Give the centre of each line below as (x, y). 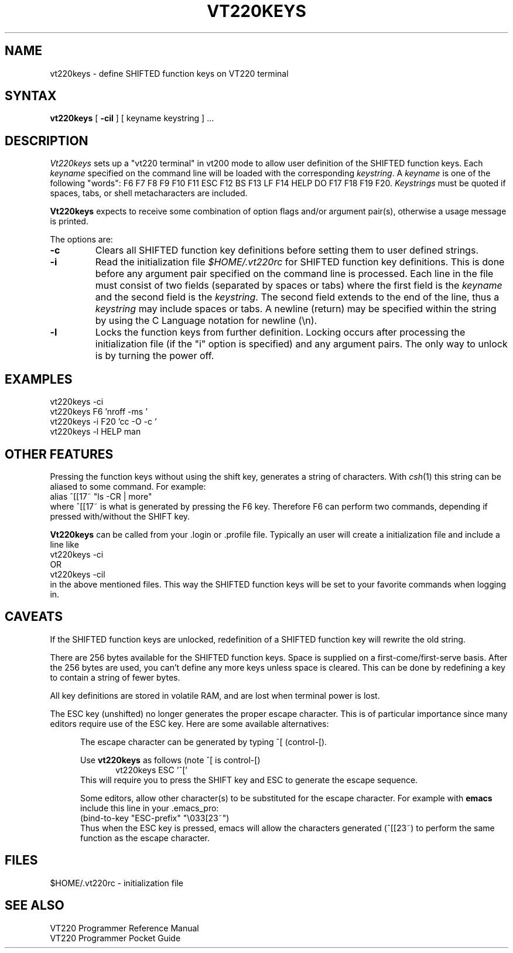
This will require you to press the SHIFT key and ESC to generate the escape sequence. (249, 780)
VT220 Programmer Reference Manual (124, 928)
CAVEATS (34, 617)
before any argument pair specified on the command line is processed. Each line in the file (294, 274)
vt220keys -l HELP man (95, 432)
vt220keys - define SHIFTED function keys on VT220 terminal (169, 73)
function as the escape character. (145, 838)
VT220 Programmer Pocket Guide (115, 938)
